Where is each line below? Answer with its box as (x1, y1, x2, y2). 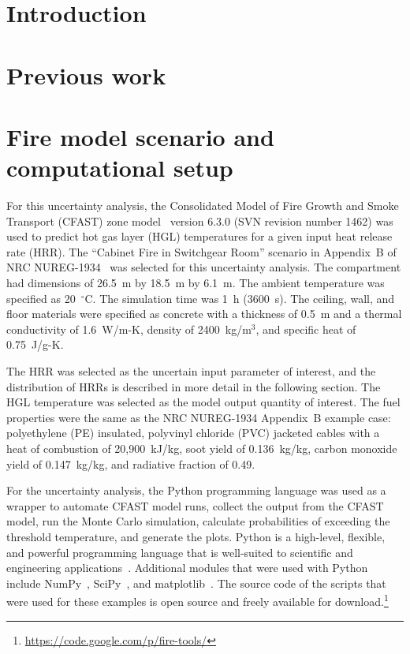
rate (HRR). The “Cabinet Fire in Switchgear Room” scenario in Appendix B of (6, 243, 397, 260)
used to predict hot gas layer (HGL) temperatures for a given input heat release (6, 228, 393, 245)
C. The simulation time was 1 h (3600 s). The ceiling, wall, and (84, 290, 395, 306)
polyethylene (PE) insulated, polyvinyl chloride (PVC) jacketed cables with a (6, 424, 380, 441)
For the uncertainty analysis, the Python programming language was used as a (6, 482, 386, 499)
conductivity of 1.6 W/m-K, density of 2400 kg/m (6, 320, 252, 337)
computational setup (6, 151, 233, 184)
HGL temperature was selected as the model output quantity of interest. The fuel (6, 394, 401, 410)
